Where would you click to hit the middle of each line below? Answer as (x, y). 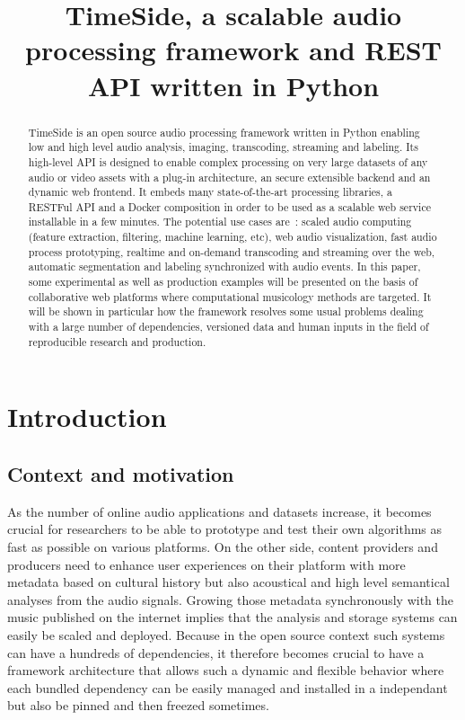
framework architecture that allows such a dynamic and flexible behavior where (226, 670)
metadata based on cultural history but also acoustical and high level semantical (228, 582)
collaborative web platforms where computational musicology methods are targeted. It (230, 296)
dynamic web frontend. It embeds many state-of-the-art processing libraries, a (210, 192)
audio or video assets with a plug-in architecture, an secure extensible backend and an (229, 177)
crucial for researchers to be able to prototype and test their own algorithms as (225, 529)
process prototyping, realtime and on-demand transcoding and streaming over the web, (232, 251)
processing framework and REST (233, 50)
